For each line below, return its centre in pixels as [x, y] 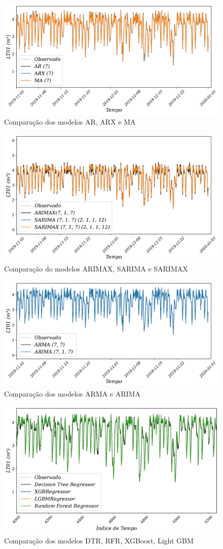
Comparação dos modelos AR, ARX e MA [70, 122]
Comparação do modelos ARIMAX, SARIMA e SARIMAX [96, 269]
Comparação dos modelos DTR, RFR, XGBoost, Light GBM [99, 540]
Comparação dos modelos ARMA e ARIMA [72, 394]
